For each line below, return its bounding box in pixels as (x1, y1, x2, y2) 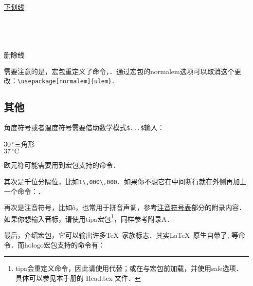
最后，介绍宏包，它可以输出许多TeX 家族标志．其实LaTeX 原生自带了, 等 (4, 229, 238, 240)
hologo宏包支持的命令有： (24, 239, 105, 249)
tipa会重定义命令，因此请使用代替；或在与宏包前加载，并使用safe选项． (15, 263, 243, 273)
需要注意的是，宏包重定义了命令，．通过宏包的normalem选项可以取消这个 (4, 66, 235, 76)
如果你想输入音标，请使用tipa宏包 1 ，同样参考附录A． (4, 212, 174, 224)
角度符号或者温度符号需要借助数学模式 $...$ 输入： (4, 122, 164, 133)
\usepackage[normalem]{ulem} (18, 78, 112, 85)
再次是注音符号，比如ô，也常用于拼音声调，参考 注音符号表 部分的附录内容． (4, 202, 246, 212)
